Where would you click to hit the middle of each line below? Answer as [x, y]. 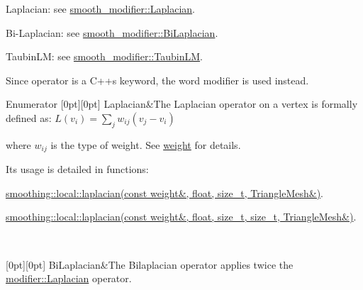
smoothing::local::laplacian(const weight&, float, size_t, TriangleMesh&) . [165, 193]
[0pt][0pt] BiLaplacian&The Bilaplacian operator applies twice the [150, 264]
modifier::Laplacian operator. [69, 278]
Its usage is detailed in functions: [77, 169]
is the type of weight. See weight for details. [146, 144]
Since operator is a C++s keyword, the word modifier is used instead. [157, 80]
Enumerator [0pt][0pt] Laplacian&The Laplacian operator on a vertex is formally [182, 104]
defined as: [29, 117]
